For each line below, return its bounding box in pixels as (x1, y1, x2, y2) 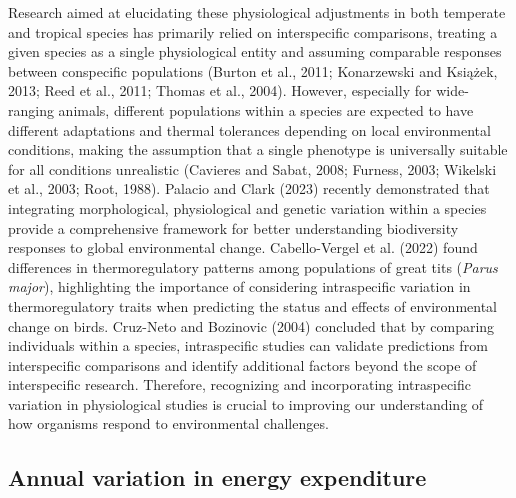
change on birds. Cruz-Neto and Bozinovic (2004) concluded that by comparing (8, 315, 495, 336)
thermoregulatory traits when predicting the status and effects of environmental (8, 295, 497, 316)
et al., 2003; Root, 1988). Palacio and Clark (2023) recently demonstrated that (8, 178, 490, 199)
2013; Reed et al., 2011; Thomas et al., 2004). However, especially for (8, 80, 432, 101)
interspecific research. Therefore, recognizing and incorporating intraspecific (8, 374, 471, 395)
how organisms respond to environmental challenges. (8, 413, 329, 434)
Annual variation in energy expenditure (8, 462, 427, 493)
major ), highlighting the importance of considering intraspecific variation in (8, 276, 471, 297)
